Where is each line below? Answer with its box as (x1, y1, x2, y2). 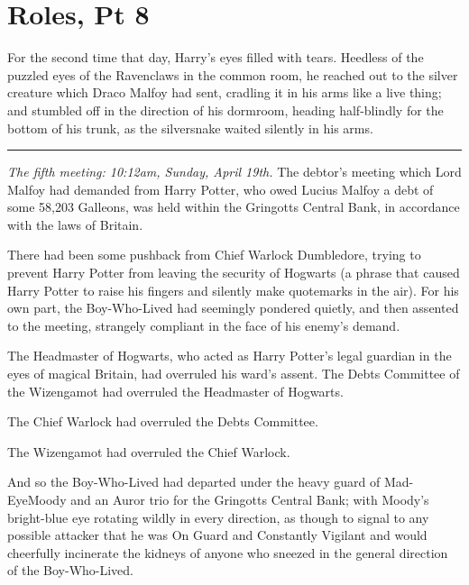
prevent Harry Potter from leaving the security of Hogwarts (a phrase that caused (7, 263, 460, 282)
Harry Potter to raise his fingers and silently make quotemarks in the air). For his (7, 280, 459, 299)
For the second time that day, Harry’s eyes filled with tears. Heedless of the (7, 48, 424, 67)
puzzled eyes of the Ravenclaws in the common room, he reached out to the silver (7, 65, 458, 84)
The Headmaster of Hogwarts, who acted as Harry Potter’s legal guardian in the (7, 346, 452, 365)
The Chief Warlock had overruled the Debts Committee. (7, 412, 318, 431)
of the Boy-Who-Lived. (7, 561, 133, 580)
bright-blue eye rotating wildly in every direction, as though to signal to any (7, 507, 429, 526)
